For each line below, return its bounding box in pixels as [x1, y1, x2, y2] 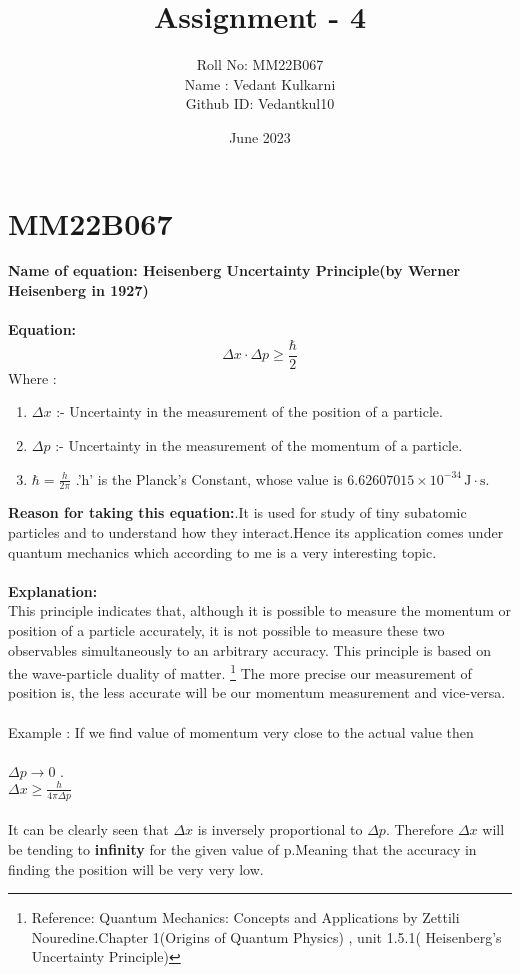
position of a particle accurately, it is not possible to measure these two [8, 620, 445, 641]
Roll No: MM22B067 [196, 54, 324, 75]
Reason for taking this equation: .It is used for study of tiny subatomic [8, 502, 467, 523]
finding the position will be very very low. [8, 858, 264, 879]
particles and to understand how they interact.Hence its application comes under [8, 522, 504, 543]
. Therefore [385, 819, 454, 840]
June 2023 [229, 126, 291, 147]
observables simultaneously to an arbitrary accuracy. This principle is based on [8, 639, 492, 660]
